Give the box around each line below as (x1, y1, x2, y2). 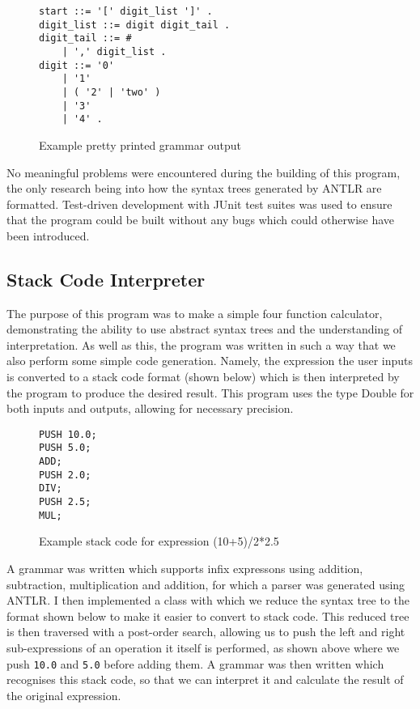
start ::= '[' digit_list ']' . (39, 6, 213, 17)
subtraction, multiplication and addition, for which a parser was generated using (6, 575, 405, 592)
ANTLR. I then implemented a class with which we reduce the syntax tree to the (6, 592, 410, 609)
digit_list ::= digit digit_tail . (39, 19, 231, 31)
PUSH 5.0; (39, 442, 91, 454)
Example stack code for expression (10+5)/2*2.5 (39, 533, 279, 550)
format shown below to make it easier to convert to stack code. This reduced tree (6, 607, 409, 624)
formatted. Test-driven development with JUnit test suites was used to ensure (6, 195, 392, 212)
